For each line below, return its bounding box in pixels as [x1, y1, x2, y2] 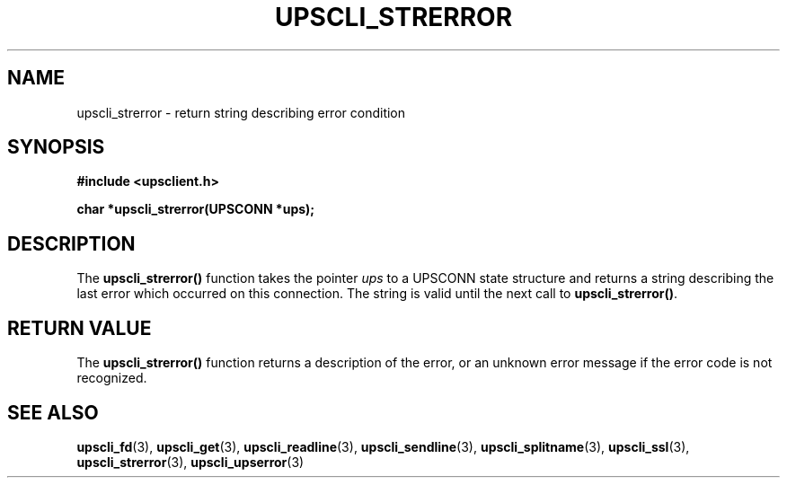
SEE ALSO [7, 401, 99, 424]
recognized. [76, 370, 147, 386]
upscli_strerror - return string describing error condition [76, 104, 406, 120]
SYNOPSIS [7, 136, 105, 159]
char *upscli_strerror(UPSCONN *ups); [76, 201, 315, 217]
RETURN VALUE [7, 316, 152, 339]
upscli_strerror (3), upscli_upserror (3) [76, 454, 305, 470]
